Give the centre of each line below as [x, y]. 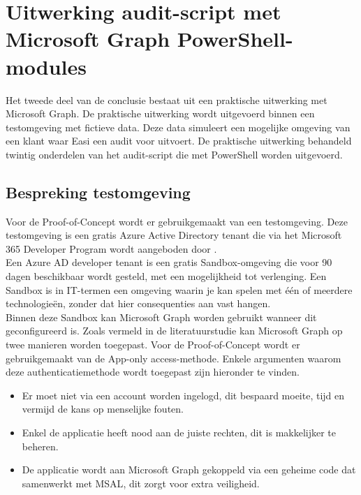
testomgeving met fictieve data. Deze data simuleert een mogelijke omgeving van [178, 127]
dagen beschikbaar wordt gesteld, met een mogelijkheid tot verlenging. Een [166, 276]
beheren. [40, 446]
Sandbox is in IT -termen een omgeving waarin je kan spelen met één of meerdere [179, 289]
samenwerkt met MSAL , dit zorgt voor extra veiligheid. [141, 483]
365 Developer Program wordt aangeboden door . [111, 248]
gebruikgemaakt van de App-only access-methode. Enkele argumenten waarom [174, 358]
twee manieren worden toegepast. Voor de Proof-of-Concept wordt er [153, 345]
